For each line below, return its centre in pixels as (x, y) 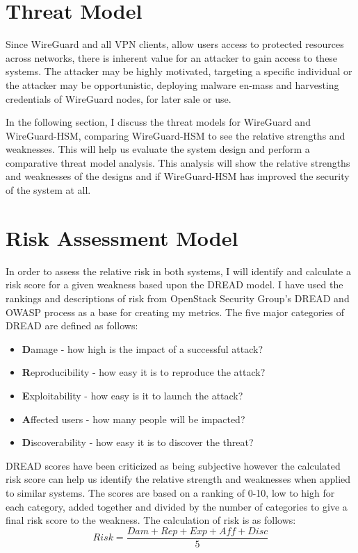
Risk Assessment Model (122, 237)
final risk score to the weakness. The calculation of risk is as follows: (151, 520)
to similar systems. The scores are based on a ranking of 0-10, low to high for (170, 492)
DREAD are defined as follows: (72, 325)
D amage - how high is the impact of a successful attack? (143, 348)
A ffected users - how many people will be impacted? (133, 419)
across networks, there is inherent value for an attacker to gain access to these (172, 57)
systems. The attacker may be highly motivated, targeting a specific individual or (179, 71)
